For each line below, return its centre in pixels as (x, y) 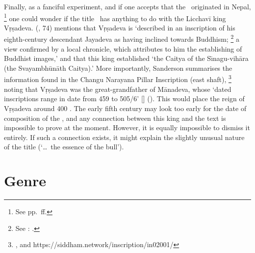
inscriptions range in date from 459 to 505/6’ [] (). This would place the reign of (124, 98)
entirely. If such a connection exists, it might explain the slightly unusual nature (124, 137)
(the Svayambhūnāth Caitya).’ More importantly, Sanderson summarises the (118, 68)
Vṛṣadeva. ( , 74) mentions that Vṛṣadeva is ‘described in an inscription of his (120, 27)
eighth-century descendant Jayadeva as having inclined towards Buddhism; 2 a (122, 38)
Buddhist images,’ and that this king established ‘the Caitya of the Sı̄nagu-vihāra (126, 58)
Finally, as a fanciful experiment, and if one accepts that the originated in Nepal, (127, 6)
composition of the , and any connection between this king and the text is (115, 118)
